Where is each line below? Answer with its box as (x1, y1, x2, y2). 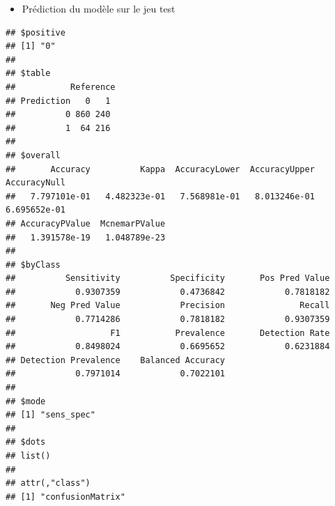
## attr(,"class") (6, 478, 91, 489)
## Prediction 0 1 (6, 95, 111, 106)
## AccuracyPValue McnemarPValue (6, 218, 166, 229)
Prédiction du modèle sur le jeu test (22, 1, 176, 15)
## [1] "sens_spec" (6, 410, 95, 420)
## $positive (6, 27, 65, 38)
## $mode (6, 396, 46, 406)
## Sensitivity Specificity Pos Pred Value (6, 273, 330, 284)
